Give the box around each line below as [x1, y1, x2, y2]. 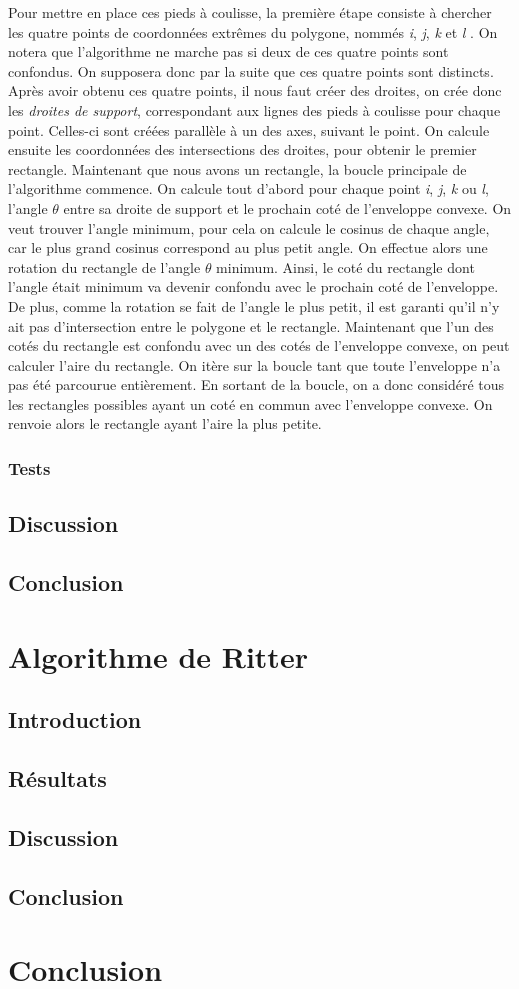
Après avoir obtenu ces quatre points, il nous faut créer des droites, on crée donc [8, 80, 502, 101]
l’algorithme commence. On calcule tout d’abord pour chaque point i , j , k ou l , [8, 178, 489, 199]
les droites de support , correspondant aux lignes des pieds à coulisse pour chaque [8, 99, 501, 120]
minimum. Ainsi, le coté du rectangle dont [216, 256, 475, 277]
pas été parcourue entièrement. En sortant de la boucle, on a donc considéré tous [8, 374, 505, 395]
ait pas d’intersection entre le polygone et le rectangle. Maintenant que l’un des [8, 315, 494, 336]
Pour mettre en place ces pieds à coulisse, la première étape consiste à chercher [8, 2, 492, 22]
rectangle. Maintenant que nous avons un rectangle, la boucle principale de [8, 158, 467, 179]
